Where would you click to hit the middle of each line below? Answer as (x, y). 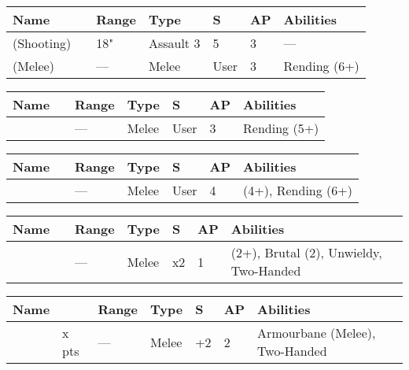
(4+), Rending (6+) (298, 190)
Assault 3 (174, 43)
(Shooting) (42, 43)
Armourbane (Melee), (317, 333)
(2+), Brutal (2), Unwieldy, (306, 252)
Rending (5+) (281, 128)
